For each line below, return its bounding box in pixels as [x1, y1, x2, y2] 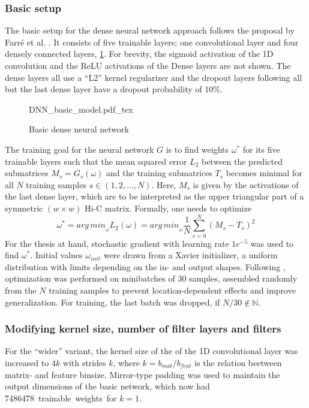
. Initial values [30, 249, 83, 261]
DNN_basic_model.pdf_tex [29, 102, 133, 115]
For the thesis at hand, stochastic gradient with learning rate [5, 237, 229, 249]
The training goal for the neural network [5, 143, 154, 155]
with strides [62, 356, 106, 369]
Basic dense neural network [29, 123, 129, 135]
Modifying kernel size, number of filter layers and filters [5, 321, 281, 336]
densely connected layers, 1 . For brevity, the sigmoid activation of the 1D [5, 47, 274, 60]
